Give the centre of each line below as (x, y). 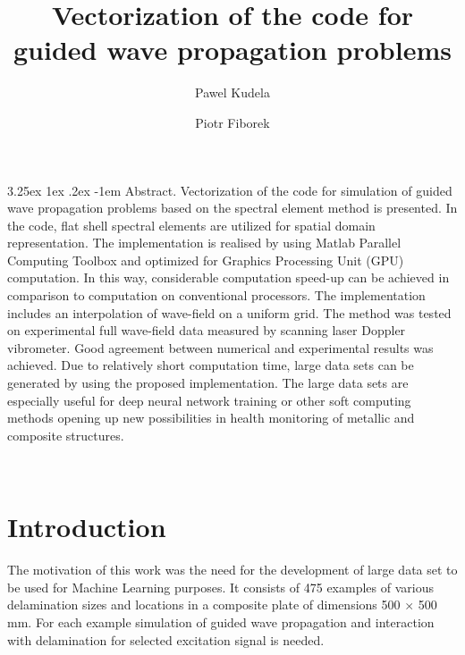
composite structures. (66, 435)
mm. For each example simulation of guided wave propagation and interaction (221, 621)
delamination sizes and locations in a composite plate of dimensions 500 (204, 605)
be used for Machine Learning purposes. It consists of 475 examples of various (220, 587)
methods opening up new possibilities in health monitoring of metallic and (211, 418)
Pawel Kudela (232, 92)
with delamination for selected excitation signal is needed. (166, 639)
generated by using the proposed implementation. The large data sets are (208, 383)
